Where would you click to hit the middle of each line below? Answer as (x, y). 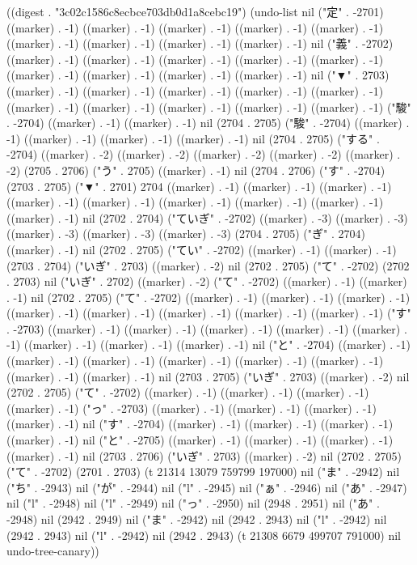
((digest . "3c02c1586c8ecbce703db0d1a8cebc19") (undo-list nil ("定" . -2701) (195, 11)
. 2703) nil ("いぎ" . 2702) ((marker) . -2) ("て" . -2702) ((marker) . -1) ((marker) (207, 281)
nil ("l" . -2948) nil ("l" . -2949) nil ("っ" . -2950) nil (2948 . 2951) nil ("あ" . (193, 503)
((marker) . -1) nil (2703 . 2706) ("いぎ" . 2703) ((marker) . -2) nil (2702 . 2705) (204, 455)
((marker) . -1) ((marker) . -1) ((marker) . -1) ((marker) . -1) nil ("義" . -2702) (200, 43)
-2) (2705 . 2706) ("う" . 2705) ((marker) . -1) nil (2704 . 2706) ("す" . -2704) (196, 170)
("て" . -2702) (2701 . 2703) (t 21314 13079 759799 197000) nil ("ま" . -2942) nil (203, 472)
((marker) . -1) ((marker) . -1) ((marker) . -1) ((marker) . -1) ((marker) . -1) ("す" (209, 313)
